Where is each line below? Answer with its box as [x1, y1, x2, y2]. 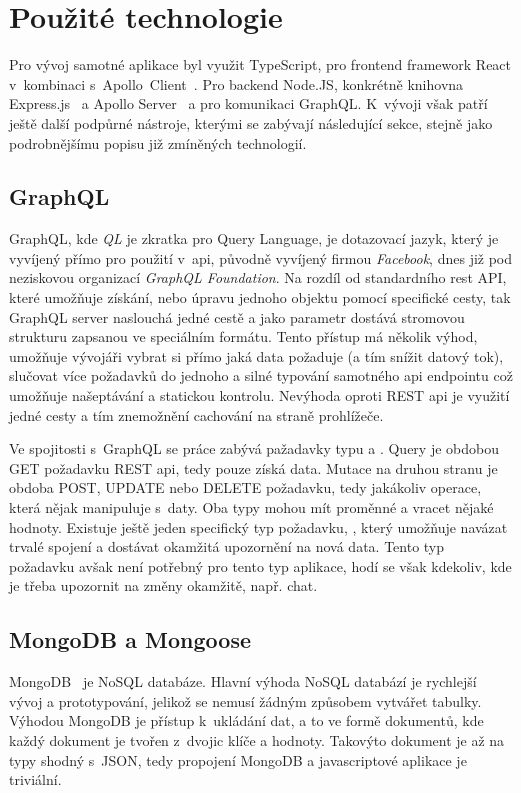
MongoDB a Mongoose [9, 624, 252, 655]
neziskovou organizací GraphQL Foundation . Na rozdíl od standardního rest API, [9, 267, 507, 288]
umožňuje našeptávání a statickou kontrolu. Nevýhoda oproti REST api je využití [9, 385, 510, 406]
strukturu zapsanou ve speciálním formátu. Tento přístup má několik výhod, [9, 326, 478, 347]
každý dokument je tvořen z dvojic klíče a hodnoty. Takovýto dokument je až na [9, 729, 505, 750]
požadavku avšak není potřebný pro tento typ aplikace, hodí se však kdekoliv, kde [9, 555, 512, 576]
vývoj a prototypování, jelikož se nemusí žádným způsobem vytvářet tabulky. [9, 690, 482, 711]
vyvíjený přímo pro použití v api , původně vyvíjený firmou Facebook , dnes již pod [9, 247, 513, 268]
